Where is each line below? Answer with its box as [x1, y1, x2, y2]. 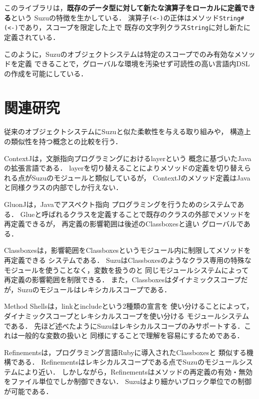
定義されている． [4, 31, 60, 42]
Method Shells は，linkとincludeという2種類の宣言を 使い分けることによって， [4, 301, 254, 311]
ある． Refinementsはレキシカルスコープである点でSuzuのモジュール [17, 357, 239, 367]
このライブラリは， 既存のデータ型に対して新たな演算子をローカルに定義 [4, 2, 242, 12]
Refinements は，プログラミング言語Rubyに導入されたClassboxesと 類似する [4, 347, 247, 357]
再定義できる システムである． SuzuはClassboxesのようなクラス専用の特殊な [4, 254, 252, 265]
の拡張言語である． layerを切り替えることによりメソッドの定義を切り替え [4, 163, 245, 173]
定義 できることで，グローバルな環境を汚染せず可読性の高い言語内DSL [17, 58, 250, 69]
